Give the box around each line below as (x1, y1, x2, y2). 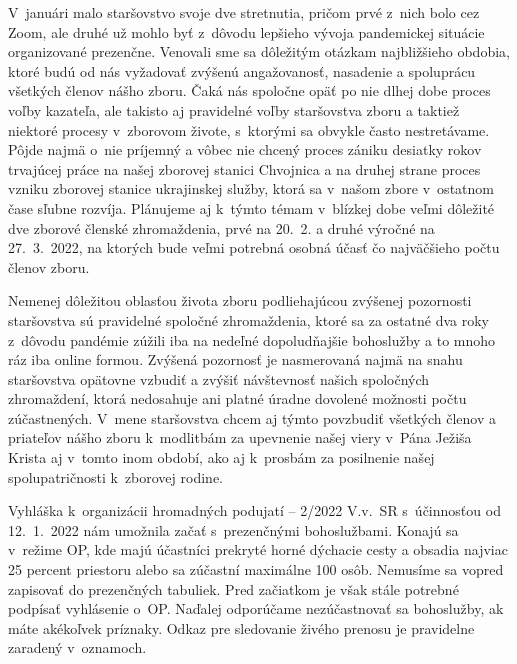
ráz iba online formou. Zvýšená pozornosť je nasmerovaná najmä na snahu (8, 349, 463, 370)
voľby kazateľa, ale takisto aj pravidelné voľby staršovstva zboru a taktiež (8, 99, 460, 120)
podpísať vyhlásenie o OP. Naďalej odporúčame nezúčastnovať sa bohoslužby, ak (8, 598, 504, 619)
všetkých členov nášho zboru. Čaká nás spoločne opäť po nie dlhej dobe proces (8, 80, 491, 101)
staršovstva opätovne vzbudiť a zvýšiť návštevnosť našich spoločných (8, 368, 430, 389)
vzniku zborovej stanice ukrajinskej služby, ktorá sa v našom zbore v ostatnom (8, 178, 494, 199)
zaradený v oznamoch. (8, 637, 147, 658)
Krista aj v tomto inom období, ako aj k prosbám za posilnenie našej (8, 447, 435, 468)
